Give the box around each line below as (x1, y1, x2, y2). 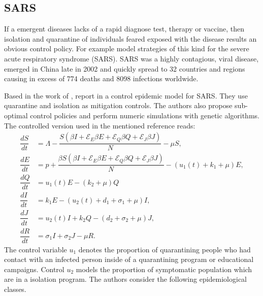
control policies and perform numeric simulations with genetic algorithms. (30, 110, 259, 120)
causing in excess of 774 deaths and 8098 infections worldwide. (4, 73, 199, 84)
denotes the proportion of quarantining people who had (78, 244, 251, 254)
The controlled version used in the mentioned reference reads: (4, 120, 195, 130)
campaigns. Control (4, 264, 64, 274)
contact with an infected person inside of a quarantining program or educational (4, 254, 254, 265)
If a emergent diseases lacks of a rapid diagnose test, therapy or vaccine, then (4, 23, 245, 34)
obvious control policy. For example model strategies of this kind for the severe (4, 43, 249, 54)
